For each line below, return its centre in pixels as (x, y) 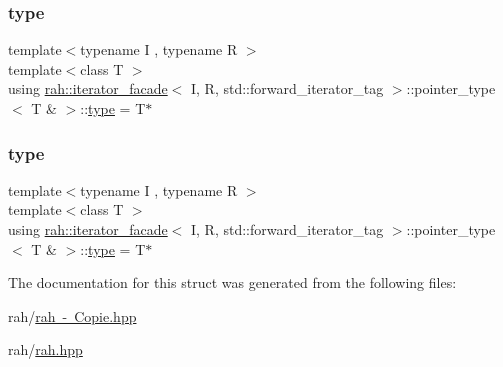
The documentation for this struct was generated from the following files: (232, 282)
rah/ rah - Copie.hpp (72, 315)
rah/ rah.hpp (45, 349)
